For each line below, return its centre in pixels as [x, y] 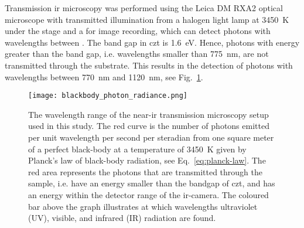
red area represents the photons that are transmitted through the [145, 171]
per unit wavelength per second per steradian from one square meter [151, 137]
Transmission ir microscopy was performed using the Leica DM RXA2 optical [144, 8]
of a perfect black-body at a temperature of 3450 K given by [137, 149]
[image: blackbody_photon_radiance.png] [108, 96]
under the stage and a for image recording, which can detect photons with [138, 31]
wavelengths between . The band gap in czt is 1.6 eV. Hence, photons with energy [152, 42]
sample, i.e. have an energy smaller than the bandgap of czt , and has [152, 183]
